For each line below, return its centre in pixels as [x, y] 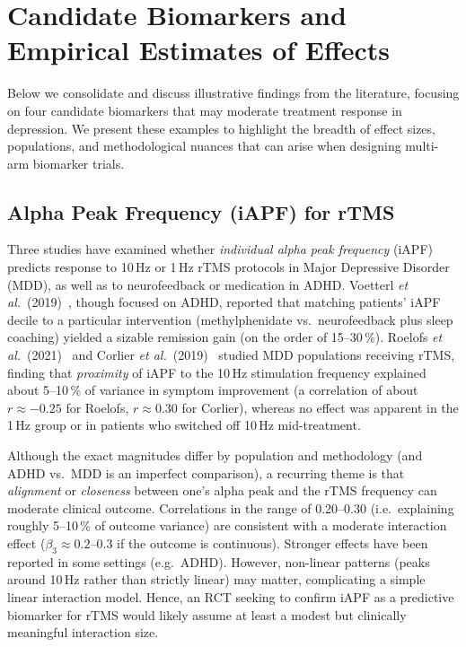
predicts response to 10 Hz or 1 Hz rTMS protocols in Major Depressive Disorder [229, 267]
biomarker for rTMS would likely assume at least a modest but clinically [207, 614]
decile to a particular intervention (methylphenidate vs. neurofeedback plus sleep [230, 319]
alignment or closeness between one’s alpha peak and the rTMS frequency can [222, 490]
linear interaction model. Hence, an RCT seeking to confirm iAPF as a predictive [231, 596]
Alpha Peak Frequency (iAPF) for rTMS [201, 211]
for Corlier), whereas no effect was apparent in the [320, 407]
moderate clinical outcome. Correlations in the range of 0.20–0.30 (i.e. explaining [231, 507]
